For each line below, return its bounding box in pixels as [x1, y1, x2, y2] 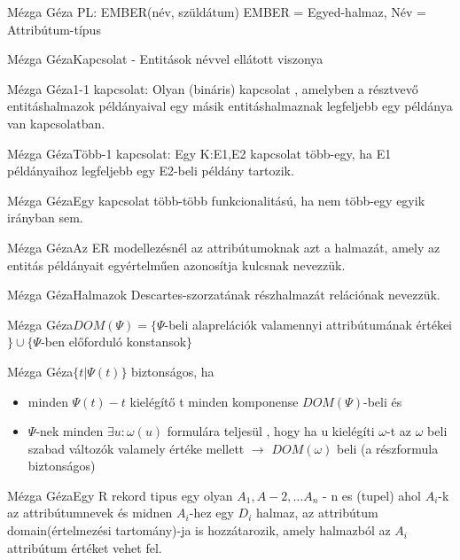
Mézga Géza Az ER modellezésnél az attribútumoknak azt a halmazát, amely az [7, 237, 441, 256]
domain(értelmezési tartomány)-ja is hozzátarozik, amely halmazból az [7, 521, 391, 540]
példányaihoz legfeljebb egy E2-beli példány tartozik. [7, 161, 294, 180]
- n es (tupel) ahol [323, 486, 421, 504]
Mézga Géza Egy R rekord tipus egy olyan [7, 486, 233, 504]
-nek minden [35, 422, 104, 440]
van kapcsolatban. [7, 113, 105, 132]
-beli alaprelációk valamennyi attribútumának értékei [164, 315, 452, 333]
